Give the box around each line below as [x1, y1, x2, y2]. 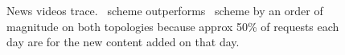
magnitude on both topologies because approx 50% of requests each [6, 18, 339, 34]
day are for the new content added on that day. [6, 33, 240, 50]
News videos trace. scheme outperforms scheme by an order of [6, 2, 323, 18]
